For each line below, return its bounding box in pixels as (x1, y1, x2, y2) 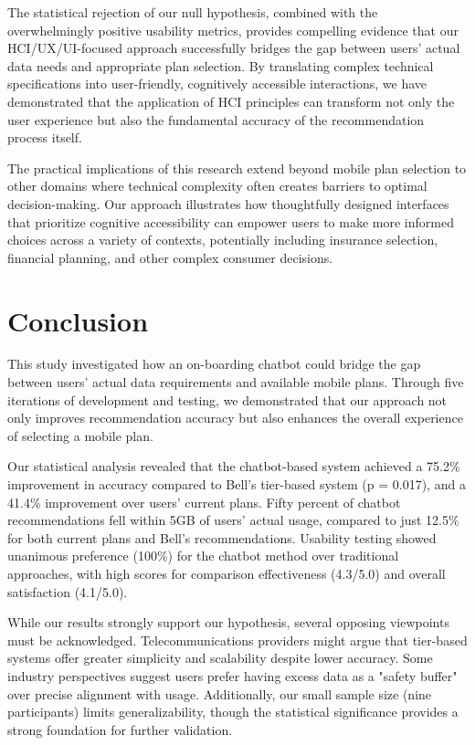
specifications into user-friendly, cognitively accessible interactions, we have (7, 74, 427, 93)
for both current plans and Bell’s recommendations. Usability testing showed (7, 528, 437, 547)
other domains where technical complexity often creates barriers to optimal (7, 176, 427, 195)
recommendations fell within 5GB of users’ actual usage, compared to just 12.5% (7, 510, 459, 530)
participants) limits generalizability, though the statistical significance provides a (7, 702, 459, 721)
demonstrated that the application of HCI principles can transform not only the (7, 91, 455, 110)
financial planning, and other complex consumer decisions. (7, 247, 333, 267)
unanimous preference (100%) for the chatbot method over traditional (7, 546, 399, 565)
